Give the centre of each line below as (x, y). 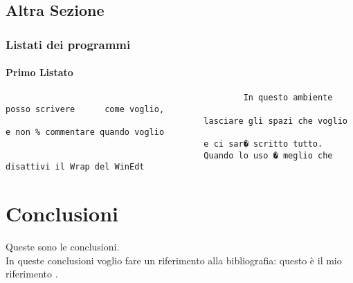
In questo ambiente (288, 98)
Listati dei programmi (68, 44)
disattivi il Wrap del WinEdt (75, 167)
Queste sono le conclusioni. (63, 247)
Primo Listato (39, 72)
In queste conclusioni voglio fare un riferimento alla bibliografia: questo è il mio (174, 260)
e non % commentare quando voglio (85, 133)
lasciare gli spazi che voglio (275, 121)
